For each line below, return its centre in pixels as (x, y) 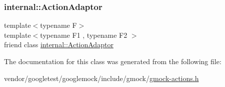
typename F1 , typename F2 (84, 35)
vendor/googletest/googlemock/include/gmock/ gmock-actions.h (101, 78)
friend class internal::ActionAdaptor (59, 44)
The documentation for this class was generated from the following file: (113, 61)
